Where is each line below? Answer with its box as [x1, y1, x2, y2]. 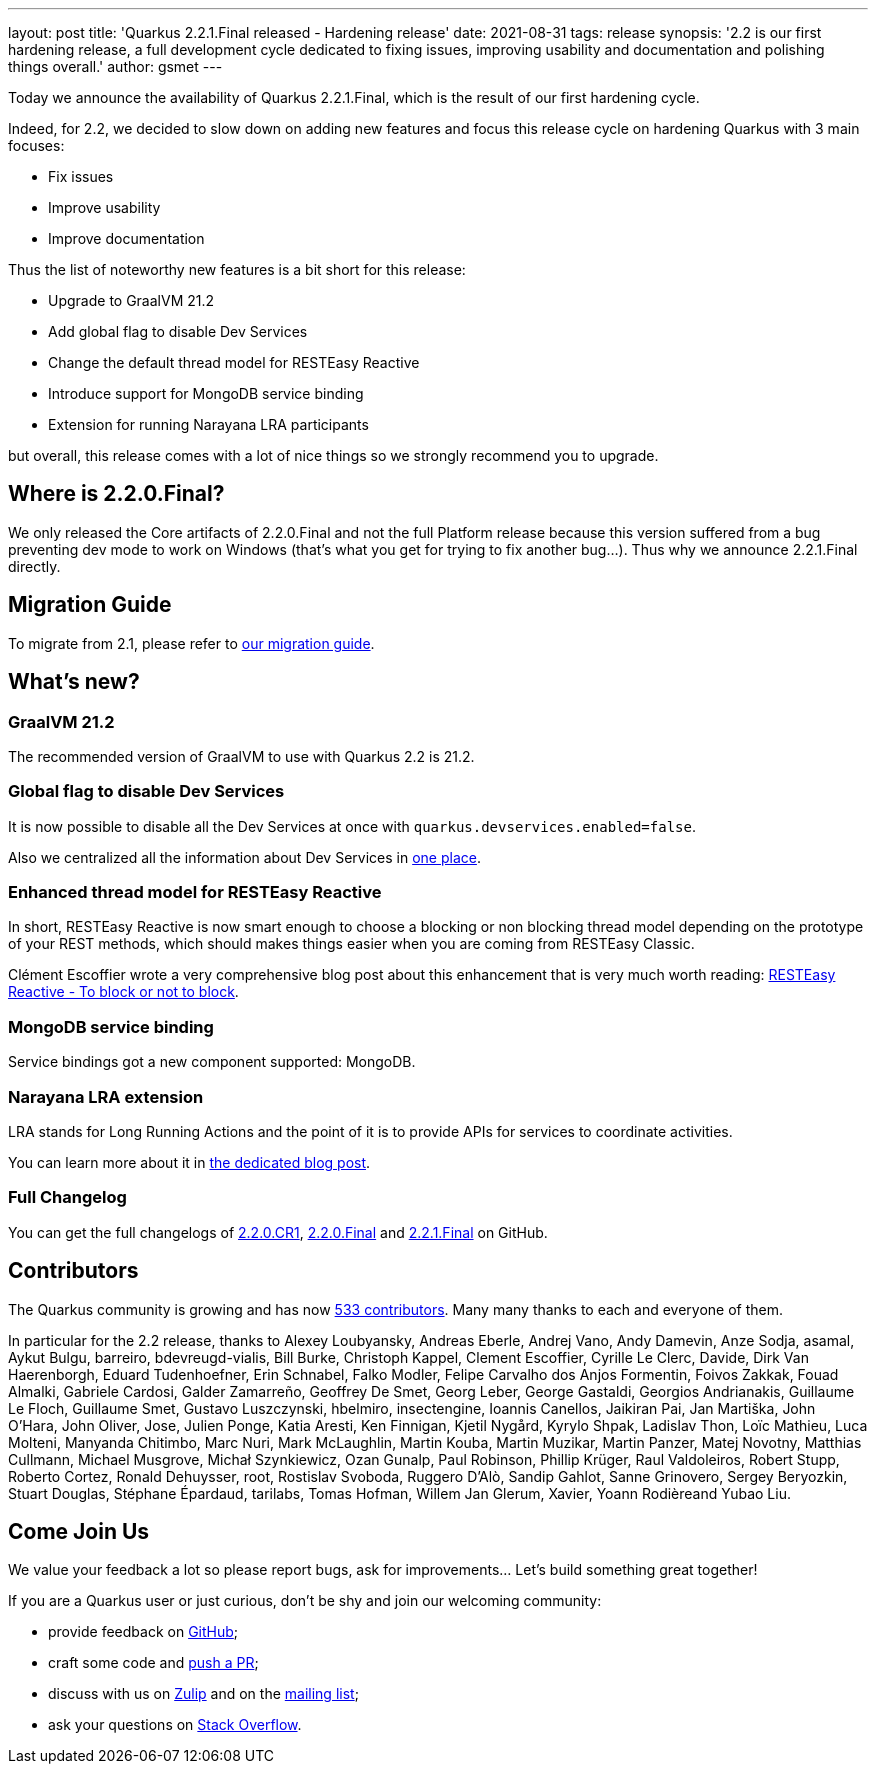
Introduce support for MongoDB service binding [48, 385, 364, 402]
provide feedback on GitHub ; [48, 1623, 239, 1641]
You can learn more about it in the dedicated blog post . [8, 1153, 371, 1171]
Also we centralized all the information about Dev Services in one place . [8, 848, 481, 866]
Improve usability [48, 199, 161, 216]
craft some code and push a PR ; [48, 1654, 259, 1672]
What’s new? [8, 669, 140, 695]
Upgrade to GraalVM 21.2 [48, 292, 215, 309]
